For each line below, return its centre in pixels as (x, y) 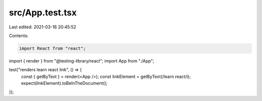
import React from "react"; (52, 48)
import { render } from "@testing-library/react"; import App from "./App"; (82, 61)
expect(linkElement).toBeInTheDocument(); (64, 83)
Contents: (19, 36)
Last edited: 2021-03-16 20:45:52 (42, 27)
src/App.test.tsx (43, 13)
